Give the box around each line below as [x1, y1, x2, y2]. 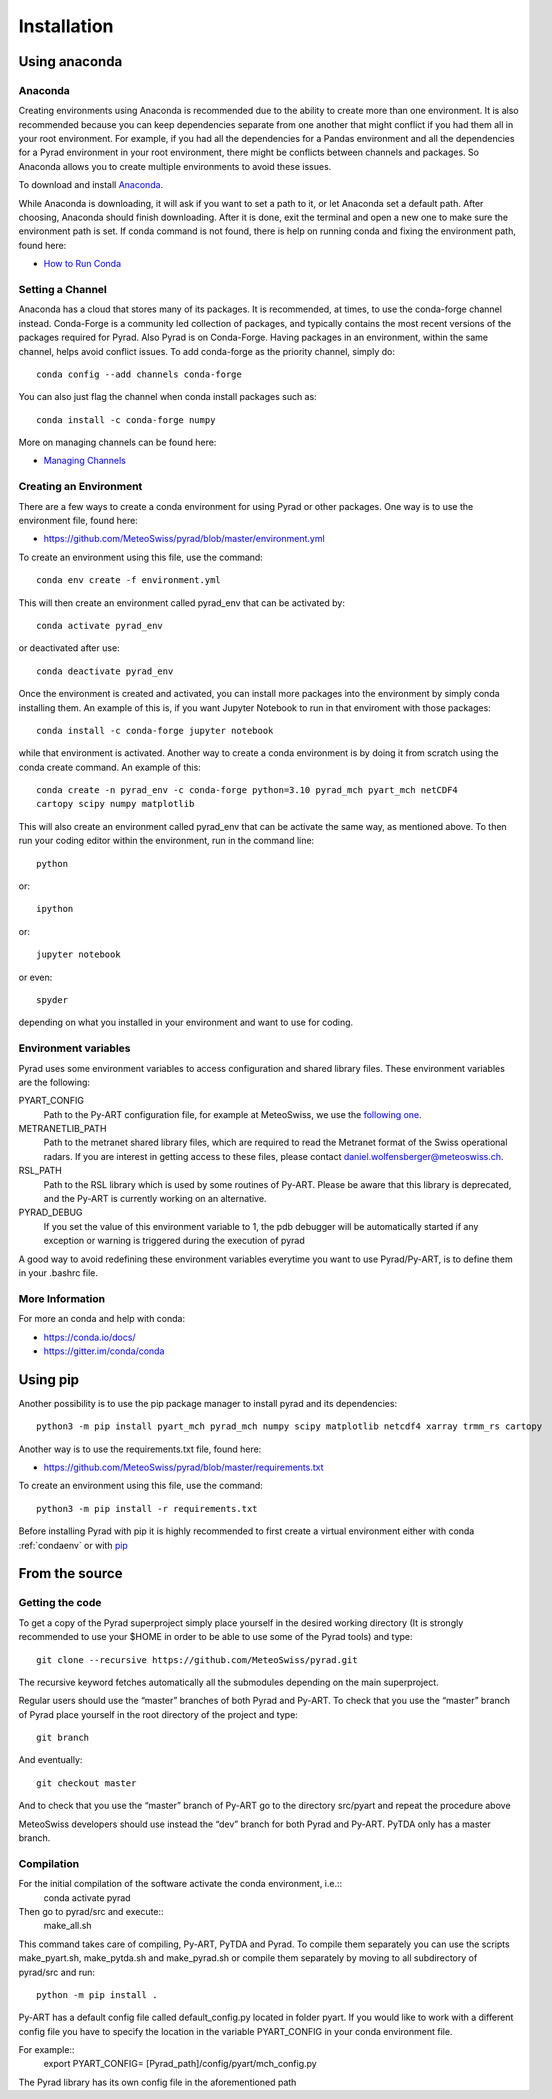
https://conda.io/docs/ [43, 1331, 136, 1343]
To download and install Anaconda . [18, 179, 164, 191]
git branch [36, 1732, 90, 1744]
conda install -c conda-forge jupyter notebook [36, 725, 274, 736]
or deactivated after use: [18, 642, 120, 654]
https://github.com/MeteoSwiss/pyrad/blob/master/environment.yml [43, 533, 325, 545]
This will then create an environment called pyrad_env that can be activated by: [18, 596, 345, 609]
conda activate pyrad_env [36, 620, 164, 631]
